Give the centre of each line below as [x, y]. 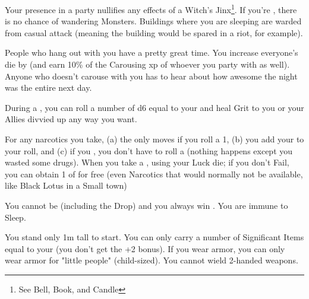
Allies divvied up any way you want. [71, 119]
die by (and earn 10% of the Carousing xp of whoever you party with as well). [147, 64]
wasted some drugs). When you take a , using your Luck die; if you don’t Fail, [147, 162]
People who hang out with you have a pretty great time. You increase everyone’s [152, 53]
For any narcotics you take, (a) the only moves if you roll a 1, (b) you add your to [154, 139]
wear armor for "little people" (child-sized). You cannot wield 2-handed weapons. [152, 260]
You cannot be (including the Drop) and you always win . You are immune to [146, 205]
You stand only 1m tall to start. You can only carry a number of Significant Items [154, 237]
